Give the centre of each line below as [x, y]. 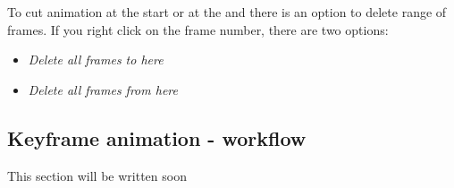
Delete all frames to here [96, 60]
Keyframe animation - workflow [157, 137]
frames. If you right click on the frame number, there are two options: [198, 29]
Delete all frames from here [103, 89]
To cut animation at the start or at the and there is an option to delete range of [227, 12]
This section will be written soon [97, 175]
